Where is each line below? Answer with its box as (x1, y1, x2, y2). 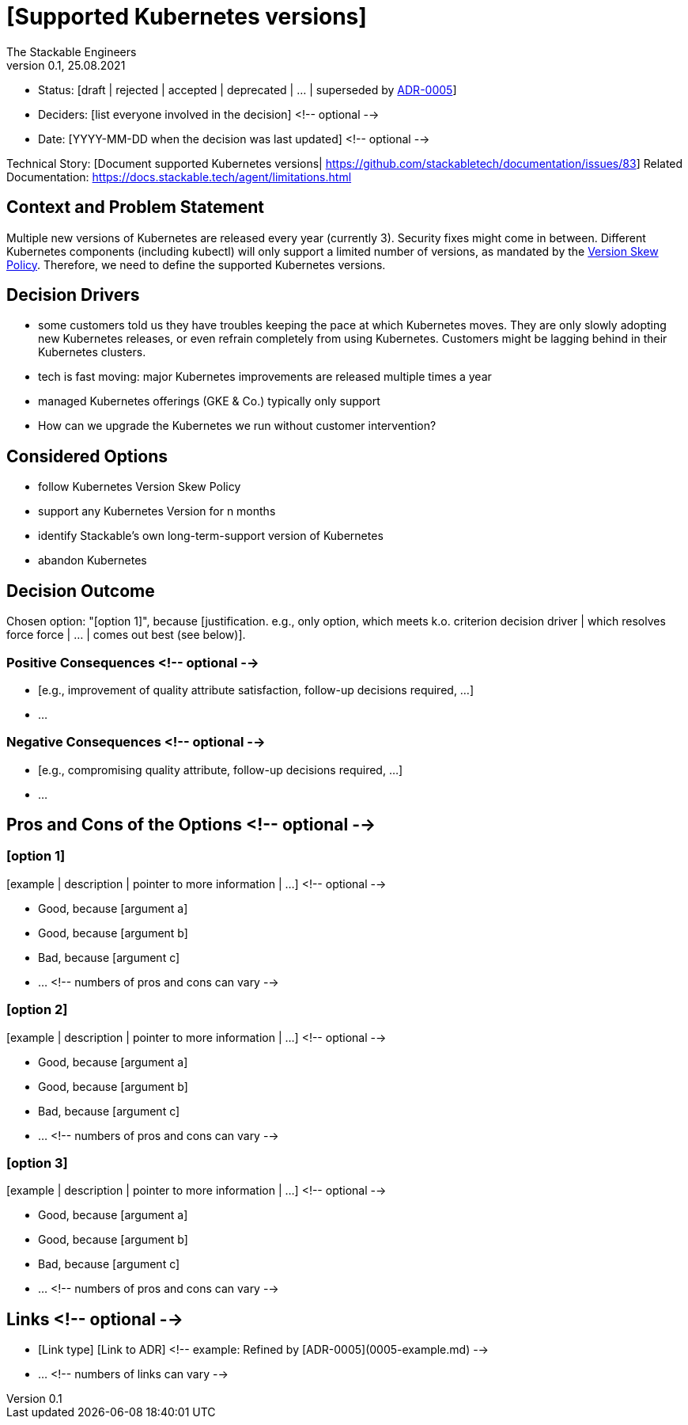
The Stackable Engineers (6, 44, 137, 59)
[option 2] (6, 1001, 68, 1018)
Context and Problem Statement (6, 197, 264, 218)
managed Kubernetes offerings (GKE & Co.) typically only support (38, 394, 380, 408)
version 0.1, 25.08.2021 (6, 58, 126, 72)
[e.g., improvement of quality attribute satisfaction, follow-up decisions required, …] (38, 682, 474, 697)
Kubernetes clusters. (38, 345, 146, 359)
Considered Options (6, 446, 168, 466)
